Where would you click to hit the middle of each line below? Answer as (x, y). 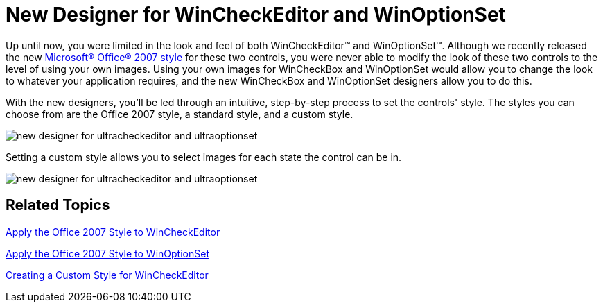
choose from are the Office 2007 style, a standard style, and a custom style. (180, 114)
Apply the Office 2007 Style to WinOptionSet (107, 253)
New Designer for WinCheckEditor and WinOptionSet (256, 15)
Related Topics (58, 205)
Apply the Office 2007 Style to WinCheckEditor (113, 232)
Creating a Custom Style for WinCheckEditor (107, 275)
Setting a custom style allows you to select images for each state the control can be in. (204, 157)
